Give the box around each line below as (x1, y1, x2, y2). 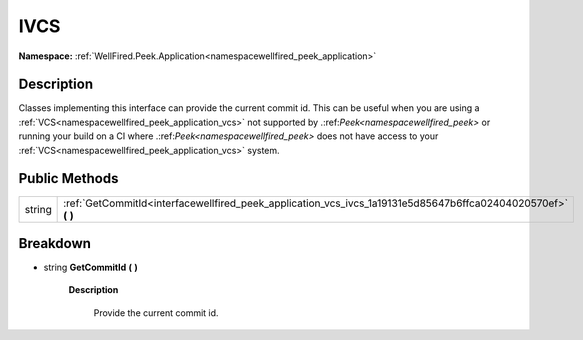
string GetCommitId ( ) (43, 261, 139, 274)
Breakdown (18, 235, 92, 252)
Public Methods (18, 170, 119, 187)
